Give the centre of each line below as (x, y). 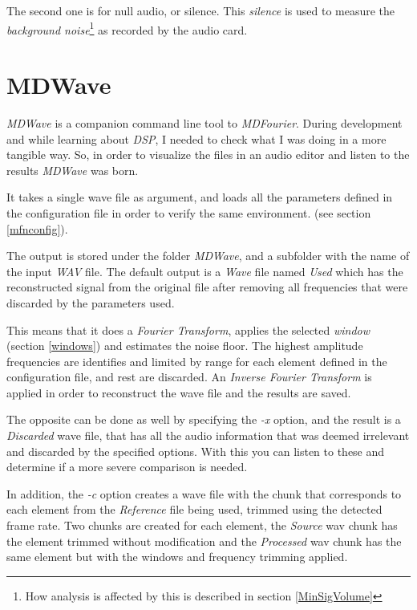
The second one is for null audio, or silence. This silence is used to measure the (201, 10)
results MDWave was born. (73, 170)
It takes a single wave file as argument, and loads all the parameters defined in (200, 197)
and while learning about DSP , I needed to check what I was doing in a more (196, 138)
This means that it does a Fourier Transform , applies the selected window (188, 329)
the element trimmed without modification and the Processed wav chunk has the (204, 541)
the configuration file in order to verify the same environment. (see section (189, 212)
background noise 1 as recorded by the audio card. (127, 28)
